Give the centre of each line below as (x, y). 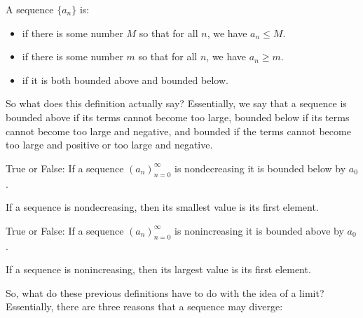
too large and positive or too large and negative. (109, 145)
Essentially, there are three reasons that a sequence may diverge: (144, 306)
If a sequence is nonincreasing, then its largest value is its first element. (158, 269)
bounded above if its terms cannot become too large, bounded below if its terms (178, 117)
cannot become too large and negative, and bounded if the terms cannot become (178, 131)
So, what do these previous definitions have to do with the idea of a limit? (165, 292)
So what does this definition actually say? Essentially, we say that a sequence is (176, 103)
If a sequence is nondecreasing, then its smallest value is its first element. (162, 207)
